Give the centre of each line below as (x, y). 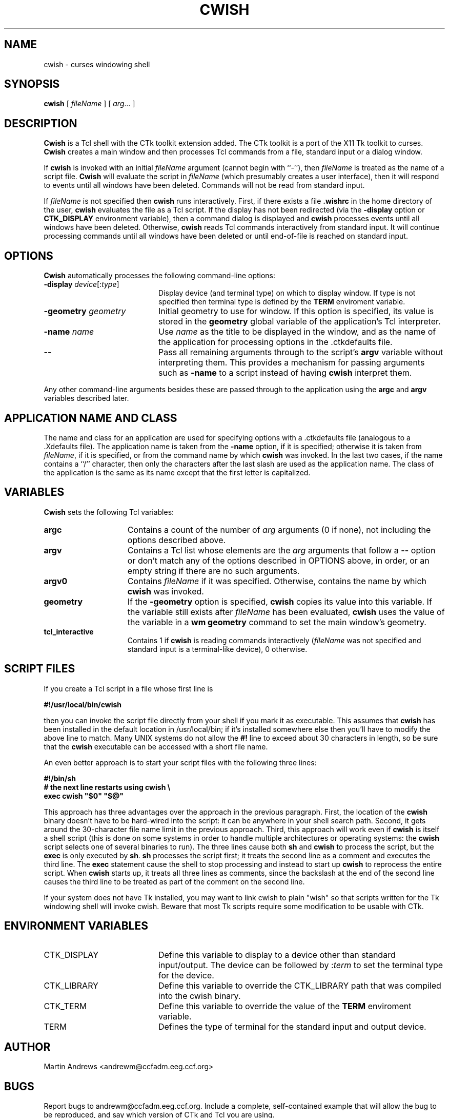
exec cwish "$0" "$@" (84, 796)
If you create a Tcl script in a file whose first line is (128, 688)
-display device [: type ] (81, 284)
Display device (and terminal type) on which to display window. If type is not (287, 293)
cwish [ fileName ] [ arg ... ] (89, 104)
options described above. (177, 540)
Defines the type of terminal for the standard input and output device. (292, 1026)
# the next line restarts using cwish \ (107, 787)
